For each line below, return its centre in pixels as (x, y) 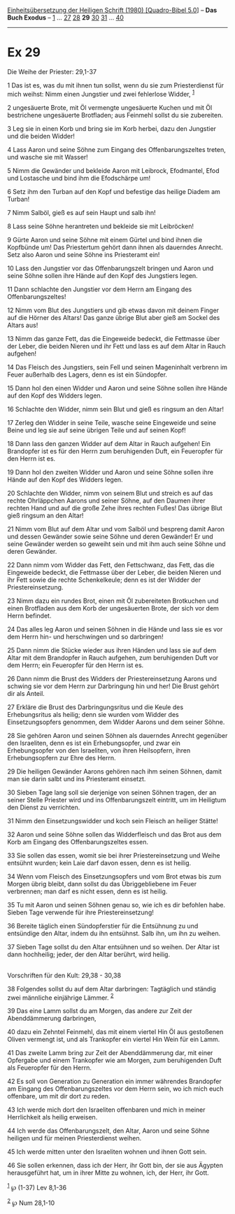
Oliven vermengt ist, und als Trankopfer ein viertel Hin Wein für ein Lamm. (114, 1040)
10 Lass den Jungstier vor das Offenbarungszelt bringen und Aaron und (111, 268)
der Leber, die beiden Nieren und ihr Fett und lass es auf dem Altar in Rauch (116, 346)
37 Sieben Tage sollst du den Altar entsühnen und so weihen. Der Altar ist (114, 947)
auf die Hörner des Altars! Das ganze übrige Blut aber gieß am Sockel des (114, 317)
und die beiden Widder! (41, 136)
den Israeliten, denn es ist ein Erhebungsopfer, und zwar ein (94, 743)
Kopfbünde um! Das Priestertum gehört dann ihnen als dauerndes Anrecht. (115, 247)
